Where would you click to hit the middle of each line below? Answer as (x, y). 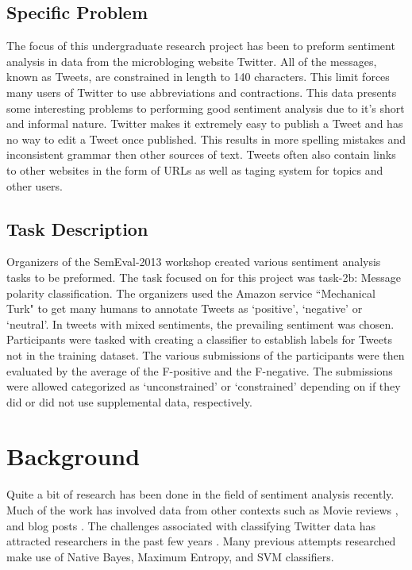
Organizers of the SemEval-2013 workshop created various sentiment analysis (194, 262)
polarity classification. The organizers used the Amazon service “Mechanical (191, 293)
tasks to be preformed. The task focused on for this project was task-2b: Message (204, 277)
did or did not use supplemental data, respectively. (129, 401)
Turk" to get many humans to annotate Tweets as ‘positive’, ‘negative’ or (185, 308)
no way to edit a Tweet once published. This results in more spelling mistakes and (206, 139)
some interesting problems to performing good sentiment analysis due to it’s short (206, 108)
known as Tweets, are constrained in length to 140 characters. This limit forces (198, 77)
